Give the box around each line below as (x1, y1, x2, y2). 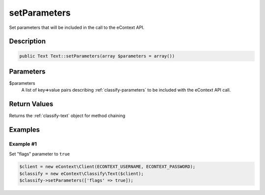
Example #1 (9, 141, 37, 147)
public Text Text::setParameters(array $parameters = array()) (19, 53, 175, 59)
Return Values (9, 100, 53, 108)
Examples (9, 125, 40, 134)
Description (9, 37, 46, 46)
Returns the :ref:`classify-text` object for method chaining (9, 113, 126, 119)
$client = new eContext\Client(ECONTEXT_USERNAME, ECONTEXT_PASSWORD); (19, 164, 196, 170)
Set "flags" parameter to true (9, 151, 70, 157)
